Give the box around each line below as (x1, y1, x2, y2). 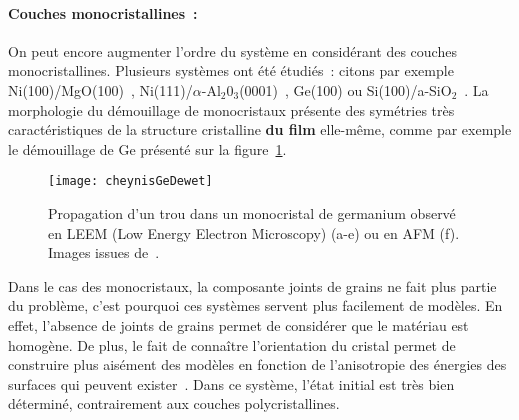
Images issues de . (48, 242, 160, 263)
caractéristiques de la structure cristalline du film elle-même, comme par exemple (8, 119, 512, 140)
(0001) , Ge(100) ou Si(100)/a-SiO (239, 79, 452, 100)
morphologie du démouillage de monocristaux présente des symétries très (8, 99, 455, 120)
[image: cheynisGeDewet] (48, 174, 213, 189)
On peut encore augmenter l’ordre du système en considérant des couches (8, 40, 457, 61)
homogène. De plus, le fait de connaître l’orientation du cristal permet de (8, 334, 456, 355)
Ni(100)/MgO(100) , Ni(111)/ (8, 79, 193, 100)
